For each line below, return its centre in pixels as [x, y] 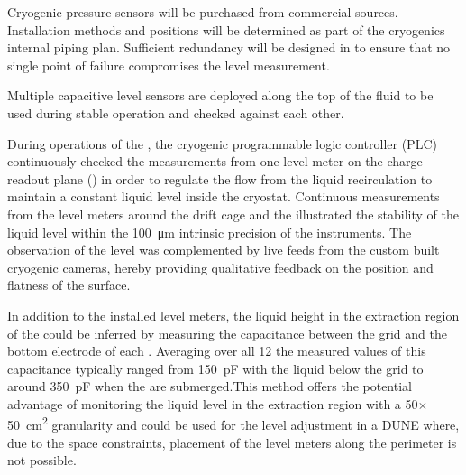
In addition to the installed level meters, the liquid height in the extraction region [233, 315]
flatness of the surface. [69, 285]
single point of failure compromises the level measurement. [169, 65]
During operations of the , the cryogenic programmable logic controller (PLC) [222, 143]
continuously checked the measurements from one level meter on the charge [215, 161]
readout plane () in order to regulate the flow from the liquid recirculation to [220, 178]
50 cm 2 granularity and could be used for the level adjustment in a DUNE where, [233, 424]
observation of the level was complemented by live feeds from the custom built [224, 250]
